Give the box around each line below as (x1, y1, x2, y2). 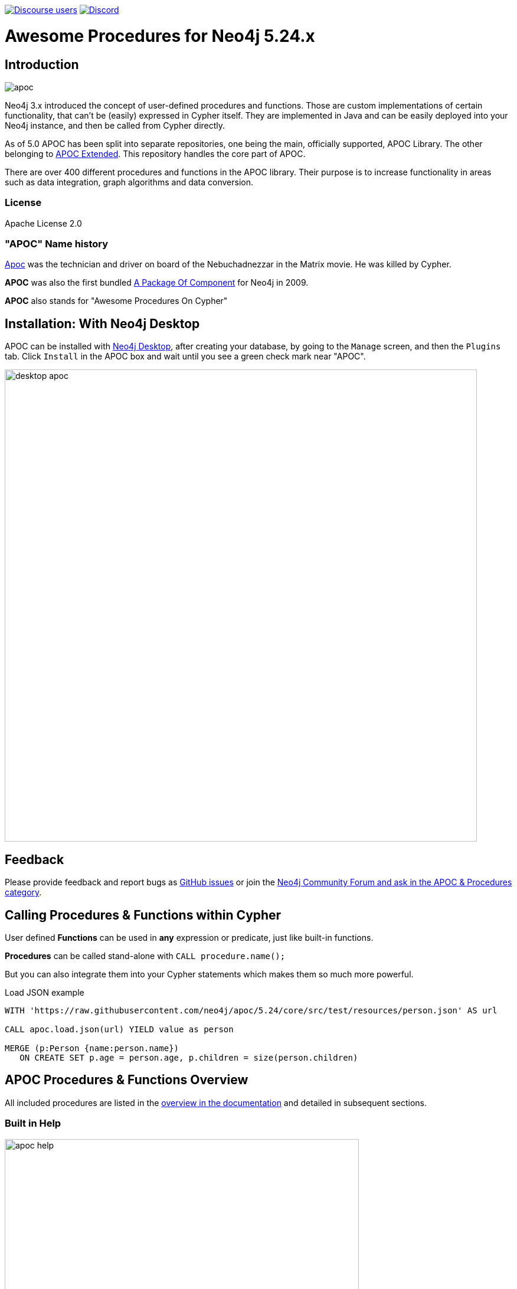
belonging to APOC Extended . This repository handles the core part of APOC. (5, 148, 306, 159)
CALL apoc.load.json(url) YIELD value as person (5, 1024, 234, 1034)
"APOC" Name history (5, 238, 109, 250)
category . (5, 887, 42, 898)
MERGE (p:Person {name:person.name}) (5, 1043, 179, 1053)
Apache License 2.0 (5, 218, 82, 228)
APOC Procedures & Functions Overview (5, 1072, 248, 1088)
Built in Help (5, 1117, 61, 1130)
